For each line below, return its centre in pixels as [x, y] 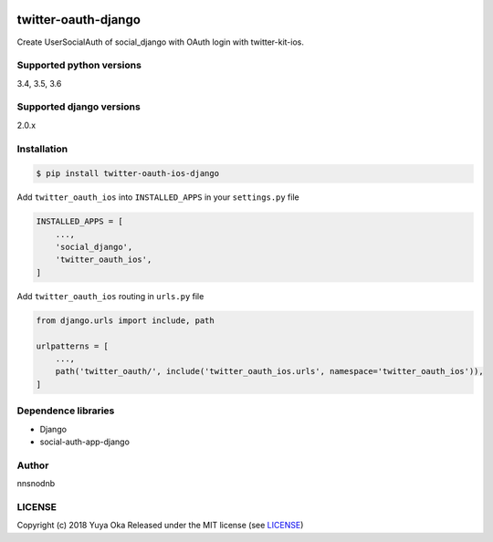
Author [33, 465]
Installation [42, 149]
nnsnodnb [36, 484]
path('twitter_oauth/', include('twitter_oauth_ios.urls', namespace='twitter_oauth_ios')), [269, 371]
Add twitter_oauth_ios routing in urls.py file [110, 296]
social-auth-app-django [84, 442]
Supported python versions [79, 66]
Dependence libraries [66, 411]
